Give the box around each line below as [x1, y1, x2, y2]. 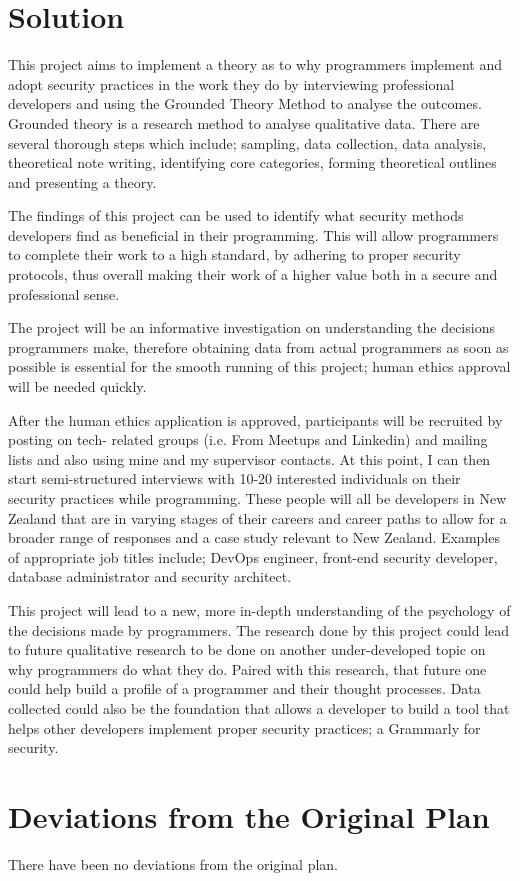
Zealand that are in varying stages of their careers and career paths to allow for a [8, 507, 507, 528]
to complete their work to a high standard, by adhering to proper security [8, 244, 461, 265]
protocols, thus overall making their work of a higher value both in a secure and [8, 264, 498, 285]
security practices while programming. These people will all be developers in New [8, 488, 507, 508]
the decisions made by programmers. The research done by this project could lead [8, 619, 510, 640]
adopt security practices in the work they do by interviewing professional [8, 73, 455, 94]
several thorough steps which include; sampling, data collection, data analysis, [8, 132, 487, 153]
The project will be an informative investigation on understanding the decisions [8, 317, 495, 338]
